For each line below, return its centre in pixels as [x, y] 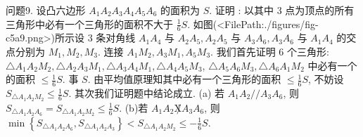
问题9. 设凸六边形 [46, 10]
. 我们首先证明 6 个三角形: [270, 52]
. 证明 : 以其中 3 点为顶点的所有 [282, 10]
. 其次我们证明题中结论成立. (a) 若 [147, 93]
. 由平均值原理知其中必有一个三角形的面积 [184, 79]
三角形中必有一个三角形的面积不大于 [89, 24]
